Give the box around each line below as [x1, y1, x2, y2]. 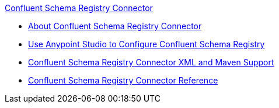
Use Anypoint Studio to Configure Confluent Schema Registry [28, 39, 265, 49]
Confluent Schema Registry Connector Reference [28, 75, 218, 85]
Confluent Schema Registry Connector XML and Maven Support [28, 57, 274, 67]
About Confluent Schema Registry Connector [28, 21, 202, 31]
